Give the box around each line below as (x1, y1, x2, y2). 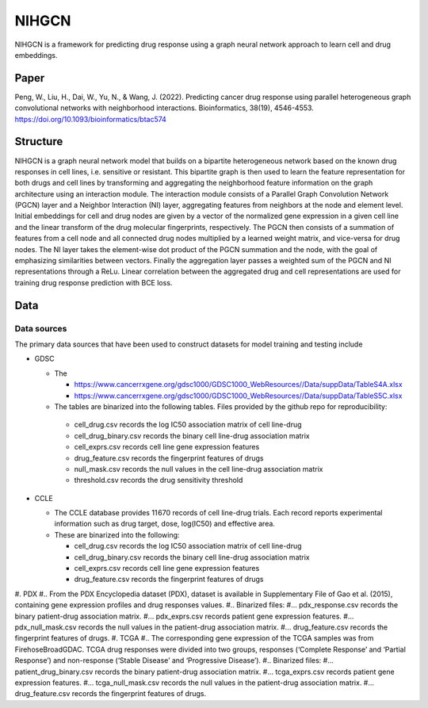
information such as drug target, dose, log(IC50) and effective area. (54, 519, 275, 529)
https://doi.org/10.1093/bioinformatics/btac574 (14, 114, 166, 124)
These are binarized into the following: (54, 530, 180, 539)
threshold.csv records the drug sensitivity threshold (74, 476, 243, 485)
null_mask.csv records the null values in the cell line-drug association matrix (74, 464, 323, 473)
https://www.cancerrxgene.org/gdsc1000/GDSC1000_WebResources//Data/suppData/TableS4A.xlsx (74, 380, 403, 389)
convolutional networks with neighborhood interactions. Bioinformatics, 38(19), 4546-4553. (14, 103, 315, 113)
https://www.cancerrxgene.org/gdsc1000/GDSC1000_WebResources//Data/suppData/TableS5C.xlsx (74, 391, 403, 400)
